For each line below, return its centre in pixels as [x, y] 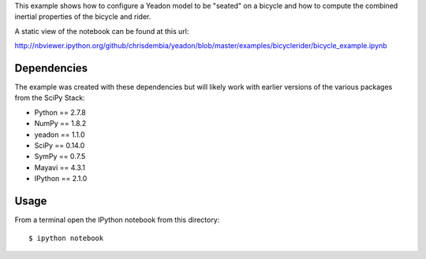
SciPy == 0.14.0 [60, 146]
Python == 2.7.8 [60, 112]
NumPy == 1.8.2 [60, 124]
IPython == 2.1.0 [61, 179]
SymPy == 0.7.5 [60, 157]
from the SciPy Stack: [50, 98]
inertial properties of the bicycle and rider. [83, 17]
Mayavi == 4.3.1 [60, 167]
